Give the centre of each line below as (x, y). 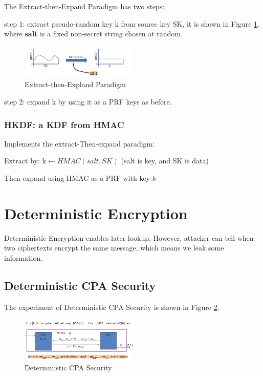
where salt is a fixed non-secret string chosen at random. (93, 34)
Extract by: (22, 161)
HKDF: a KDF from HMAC (64, 124)
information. (24, 257)
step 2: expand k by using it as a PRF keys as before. (88, 102)
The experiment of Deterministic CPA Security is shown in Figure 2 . (112, 307)
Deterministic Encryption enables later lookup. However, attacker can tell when (129, 237)
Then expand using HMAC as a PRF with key (77, 178)
